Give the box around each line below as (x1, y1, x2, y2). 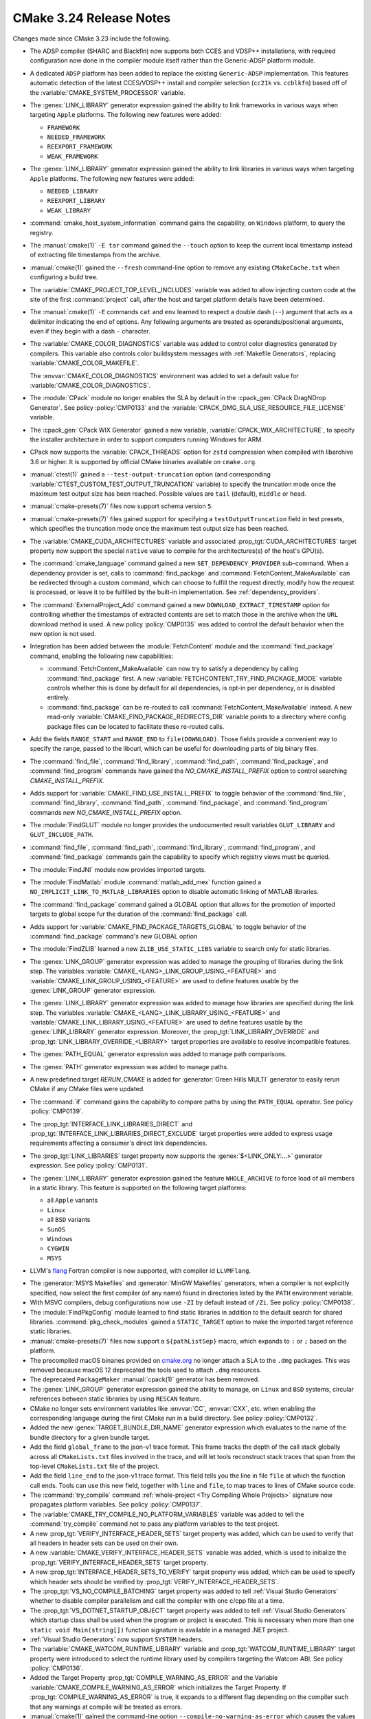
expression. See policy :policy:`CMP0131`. (30, 1161, 148, 1170)
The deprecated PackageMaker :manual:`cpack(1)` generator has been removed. (30, 1375, 260, 1383)
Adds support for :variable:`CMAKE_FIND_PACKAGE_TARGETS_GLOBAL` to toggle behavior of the (30, 922, 306, 931)
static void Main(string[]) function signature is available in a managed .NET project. (30, 1625, 289, 1634)
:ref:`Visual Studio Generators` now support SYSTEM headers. (30, 1635, 203, 1643)
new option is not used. (30, 630, 96, 638)
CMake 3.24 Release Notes (12, 10, 171, 25)
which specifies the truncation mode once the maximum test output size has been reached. (30, 525, 289, 533)
